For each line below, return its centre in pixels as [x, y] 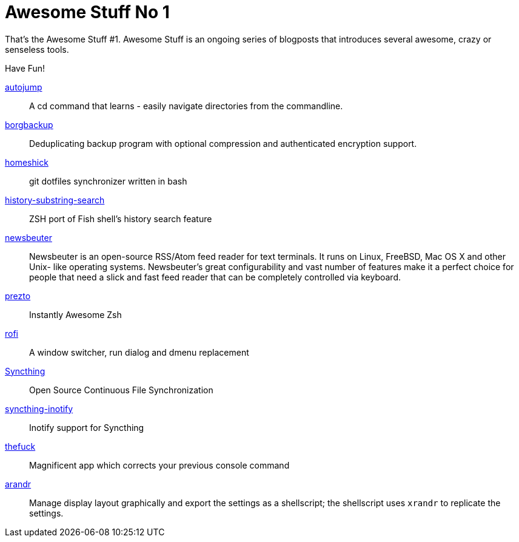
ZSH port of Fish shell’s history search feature [121, 218]
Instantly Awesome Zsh [75, 314]
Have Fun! [25, 68]
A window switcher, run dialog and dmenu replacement [139, 352]
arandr [18, 484]
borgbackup [29, 124]
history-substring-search [55, 200]
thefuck [20, 446]
